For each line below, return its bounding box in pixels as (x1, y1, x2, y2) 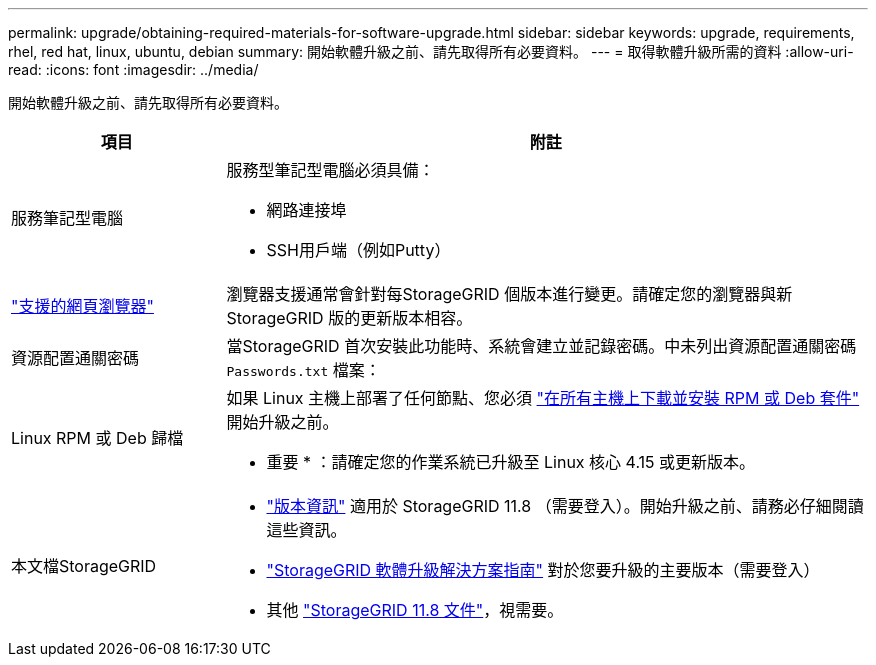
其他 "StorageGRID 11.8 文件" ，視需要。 (266, 600, 564, 620)
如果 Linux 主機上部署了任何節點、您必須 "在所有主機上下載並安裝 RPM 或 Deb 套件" (226, 388, 860, 408)
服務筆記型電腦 (11, 208, 124, 228)
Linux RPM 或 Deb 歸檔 (11, 428, 184, 448)
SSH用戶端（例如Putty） (266, 240, 451, 260)
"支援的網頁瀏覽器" (11, 296, 154, 316)
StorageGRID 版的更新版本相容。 (226, 308, 473, 328)
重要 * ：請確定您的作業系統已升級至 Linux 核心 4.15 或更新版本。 (266, 452, 756, 472)
